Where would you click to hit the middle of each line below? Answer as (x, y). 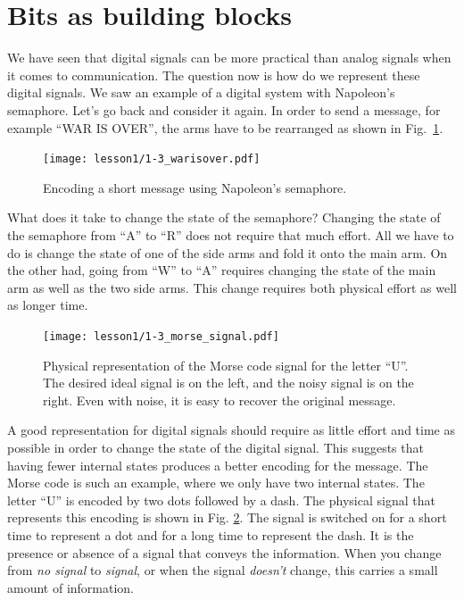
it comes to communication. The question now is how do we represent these (214, 75)
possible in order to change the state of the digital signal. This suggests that (215, 447)
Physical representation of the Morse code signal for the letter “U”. (226, 365)
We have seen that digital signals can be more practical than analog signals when (229, 58)
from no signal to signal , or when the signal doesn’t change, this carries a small (223, 570)
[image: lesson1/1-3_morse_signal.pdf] (161, 336)
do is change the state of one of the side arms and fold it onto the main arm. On (228, 252)
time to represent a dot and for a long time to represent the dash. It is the (211, 534)
